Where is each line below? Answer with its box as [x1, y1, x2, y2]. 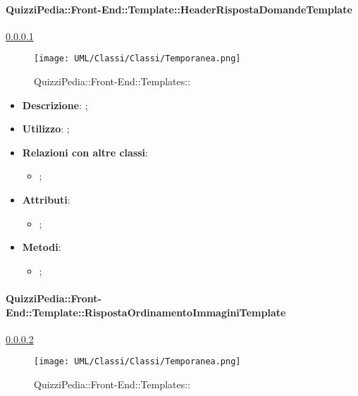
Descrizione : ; [22, 97, 88, 112]
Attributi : [22, 192, 70, 207]
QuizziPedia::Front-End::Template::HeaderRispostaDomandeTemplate [6, 1, 352, 16]
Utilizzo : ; [22, 121, 70, 136]
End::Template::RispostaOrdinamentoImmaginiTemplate [6, 304, 286, 319]
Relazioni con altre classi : [22, 144, 148, 159]
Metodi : [22, 240, 61, 254]
